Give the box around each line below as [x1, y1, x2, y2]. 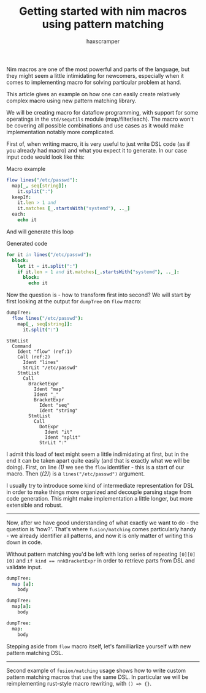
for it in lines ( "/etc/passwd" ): [6, 251, 92, 258]
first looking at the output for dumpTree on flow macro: [6, 298, 142, 305]
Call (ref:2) [17, 354, 51, 360]
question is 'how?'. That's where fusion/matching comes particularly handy [6, 525, 196, 532]
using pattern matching [42, 17, 164, 31]
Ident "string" [39, 407, 78, 414]
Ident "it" [45, 429, 72, 435]
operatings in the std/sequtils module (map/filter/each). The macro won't [6, 115, 194, 123]
